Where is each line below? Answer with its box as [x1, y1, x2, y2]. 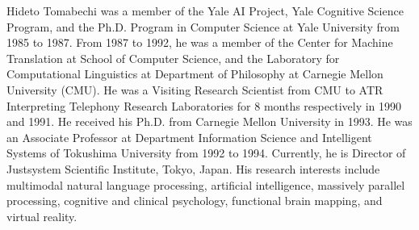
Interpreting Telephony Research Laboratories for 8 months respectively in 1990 [6, 97, 402, 114]
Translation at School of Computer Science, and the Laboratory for [6, 49, 340, 66]
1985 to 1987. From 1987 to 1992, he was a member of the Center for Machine [6, 34, 393, 51]
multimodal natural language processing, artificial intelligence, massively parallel [6, 176, 405, 193]
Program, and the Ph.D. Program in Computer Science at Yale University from [6, 18, 400, 35]
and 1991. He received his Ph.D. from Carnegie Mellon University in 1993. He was [6, 113, 413, 130]
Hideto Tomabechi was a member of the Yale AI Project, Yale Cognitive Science [6, 2, 404, 19]
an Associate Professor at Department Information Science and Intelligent [6, 128, 372, 145]
